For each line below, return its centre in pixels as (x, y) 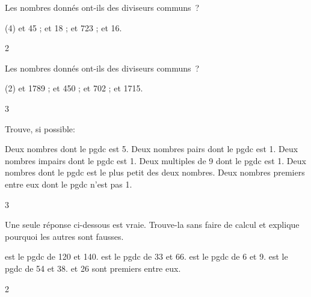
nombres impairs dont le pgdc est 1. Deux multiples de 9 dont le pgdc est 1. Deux (155, 160)
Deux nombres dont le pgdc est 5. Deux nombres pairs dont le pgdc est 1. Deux (152, 149)
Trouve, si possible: (40, 128)
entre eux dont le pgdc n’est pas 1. (69, 184)
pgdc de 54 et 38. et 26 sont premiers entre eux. (93, 268)
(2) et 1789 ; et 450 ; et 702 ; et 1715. (74, 88)
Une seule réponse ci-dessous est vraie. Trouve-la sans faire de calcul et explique (152, 225)
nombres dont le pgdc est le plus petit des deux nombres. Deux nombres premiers (155, 172)
